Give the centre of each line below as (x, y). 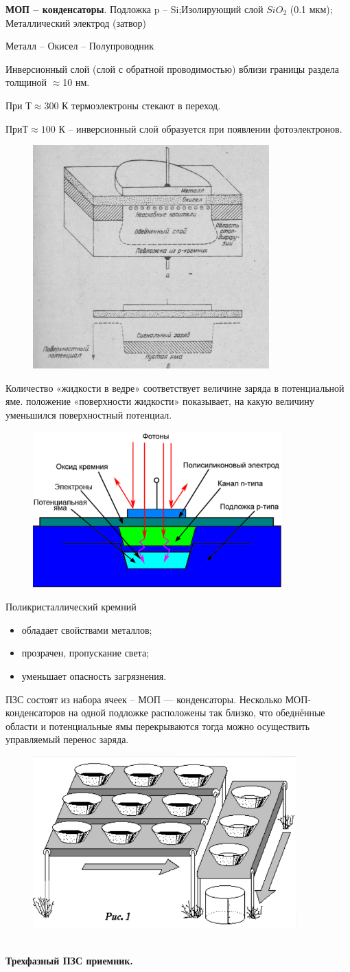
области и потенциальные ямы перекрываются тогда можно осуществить (158, 726)
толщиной (26, 82)
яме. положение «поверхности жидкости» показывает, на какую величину (160, 401)
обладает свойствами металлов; (87, 629)
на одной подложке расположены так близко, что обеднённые (197, 713)
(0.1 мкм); (311, 9)
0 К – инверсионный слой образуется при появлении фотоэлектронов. (196, 128)
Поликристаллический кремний (71, 607)
